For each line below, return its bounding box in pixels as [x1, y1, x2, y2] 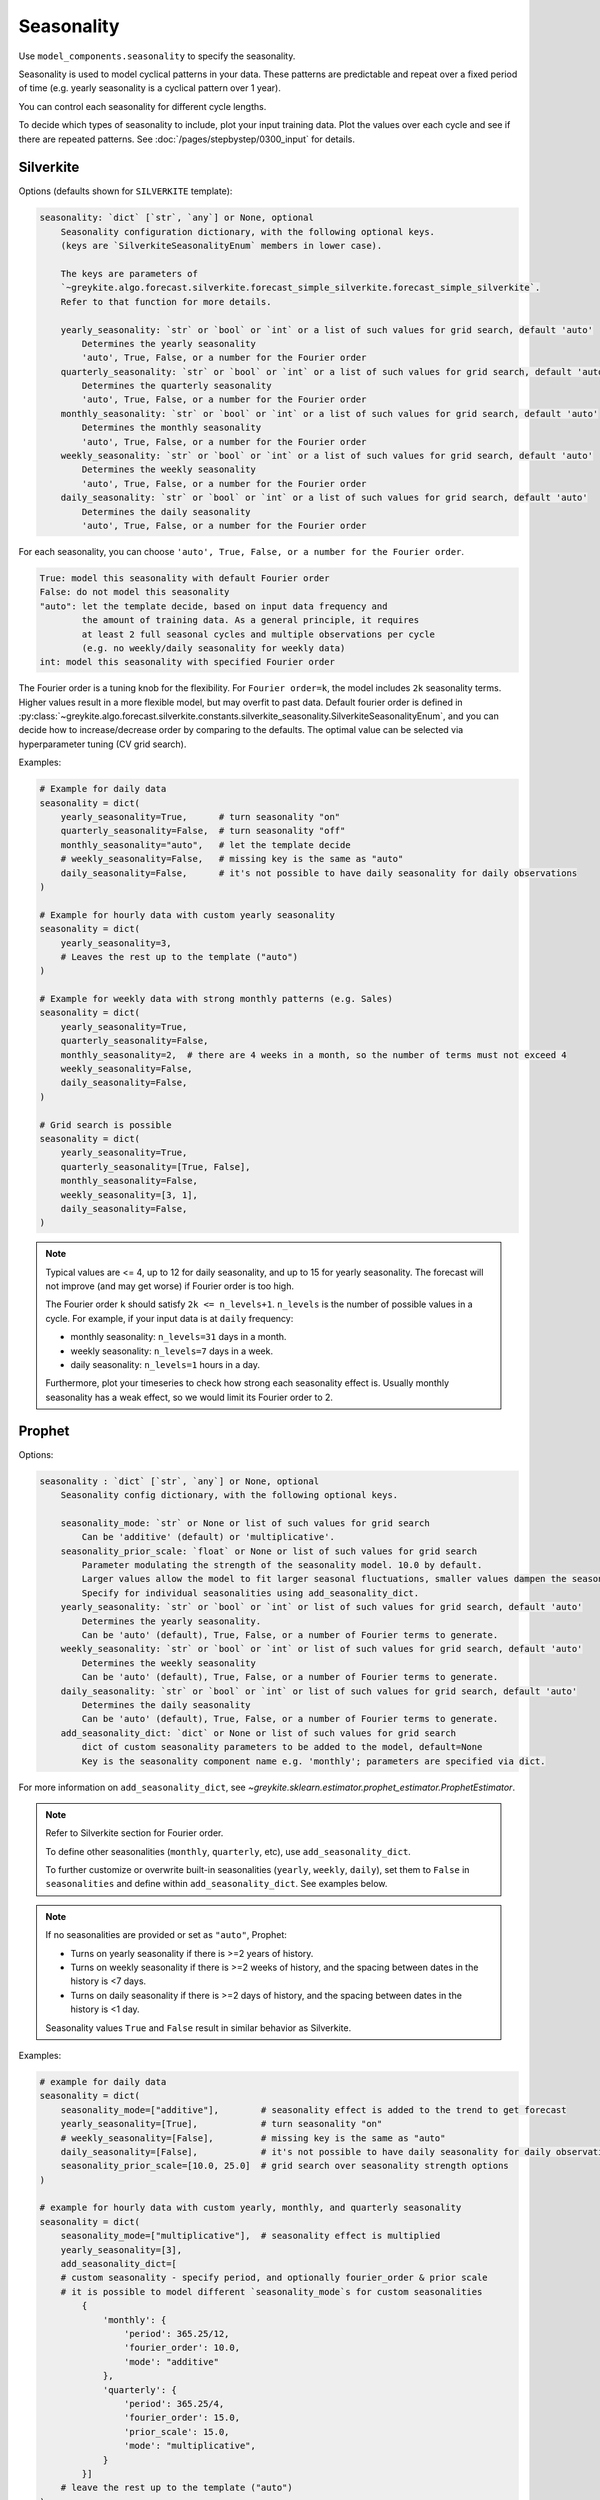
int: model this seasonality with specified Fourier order [39, 656, 335, 668]
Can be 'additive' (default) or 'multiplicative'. [81, 1531, 335, 1543]
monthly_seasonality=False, [60, 1175, 199, 1187]
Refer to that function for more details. [60, 296, 272, 307]
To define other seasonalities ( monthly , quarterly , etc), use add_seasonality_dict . [45, 1845, 412, 1857]
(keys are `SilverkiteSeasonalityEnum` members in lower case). [60, 240, 383, 252]
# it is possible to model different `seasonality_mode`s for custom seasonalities [60, 2286, 483, 2297]
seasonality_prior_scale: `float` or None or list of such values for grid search [60, 1545, 478, 1557]
